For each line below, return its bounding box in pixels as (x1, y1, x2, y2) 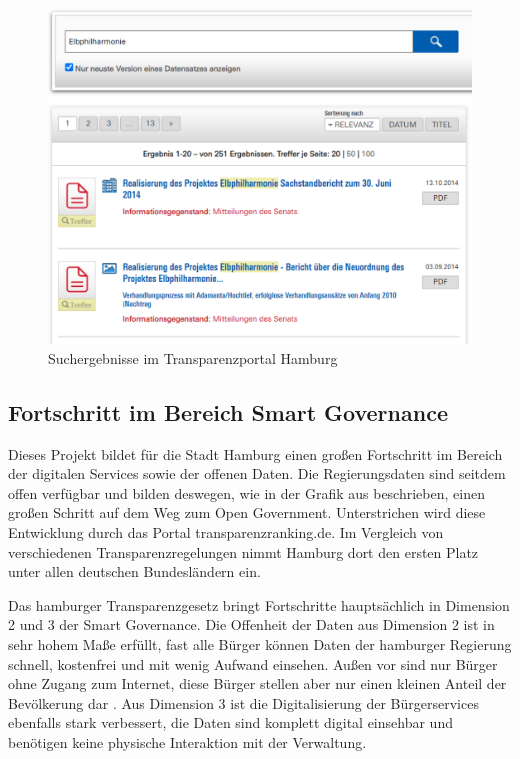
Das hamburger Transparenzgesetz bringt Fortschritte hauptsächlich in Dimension (8, 594, 510, 615)
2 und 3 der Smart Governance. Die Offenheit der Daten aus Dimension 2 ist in (8, 614, 495, 635)
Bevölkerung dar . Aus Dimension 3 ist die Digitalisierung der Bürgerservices (8, 692, 479, 713)
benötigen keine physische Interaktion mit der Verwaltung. (8, 731, 367, 752)
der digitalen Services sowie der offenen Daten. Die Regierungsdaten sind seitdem (8, 463, 506, 484)
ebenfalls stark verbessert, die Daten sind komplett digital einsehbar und (8, 712, 453, 733)
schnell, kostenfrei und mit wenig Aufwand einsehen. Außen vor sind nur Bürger (8, 653, 498, 674)
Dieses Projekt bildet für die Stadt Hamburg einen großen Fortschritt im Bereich (8, 443, 503, 464)
